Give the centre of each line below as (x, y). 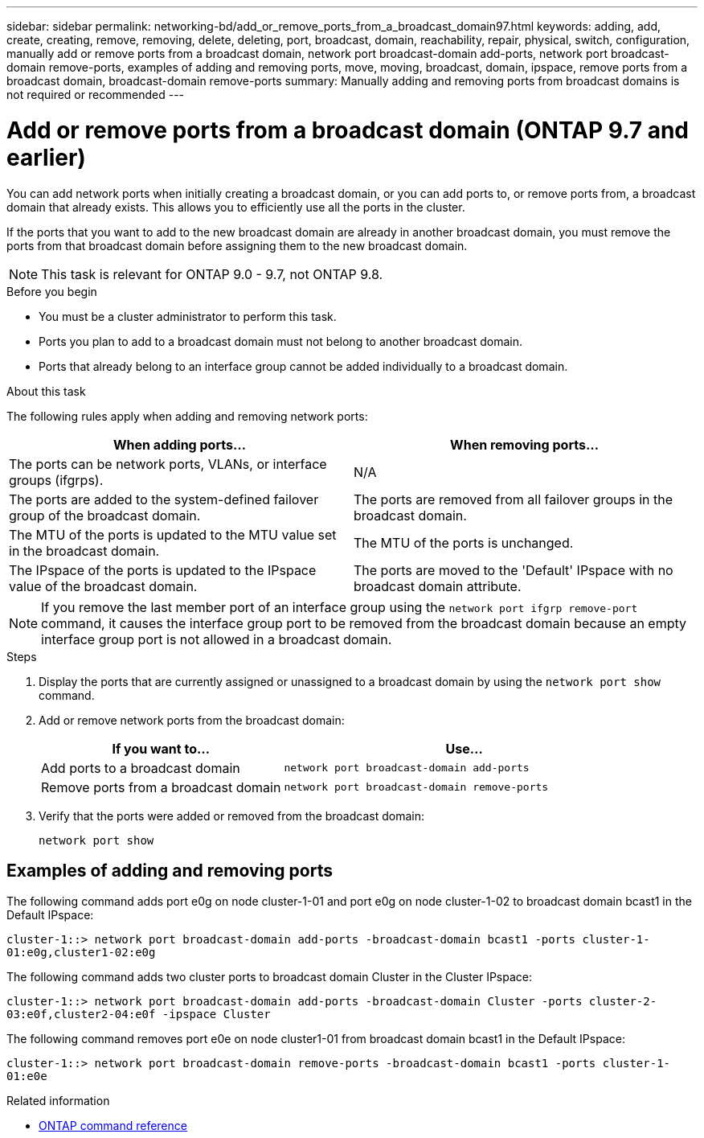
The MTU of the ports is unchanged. (464, 542)
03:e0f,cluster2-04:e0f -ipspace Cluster (139, 1015)
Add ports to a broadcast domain (141, 768)
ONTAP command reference (113, 1126)
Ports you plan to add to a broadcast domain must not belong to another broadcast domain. (280, 341)
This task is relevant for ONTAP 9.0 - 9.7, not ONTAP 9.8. (212, 274)
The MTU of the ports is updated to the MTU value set (173, 534)
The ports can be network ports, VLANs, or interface (168, 464)
